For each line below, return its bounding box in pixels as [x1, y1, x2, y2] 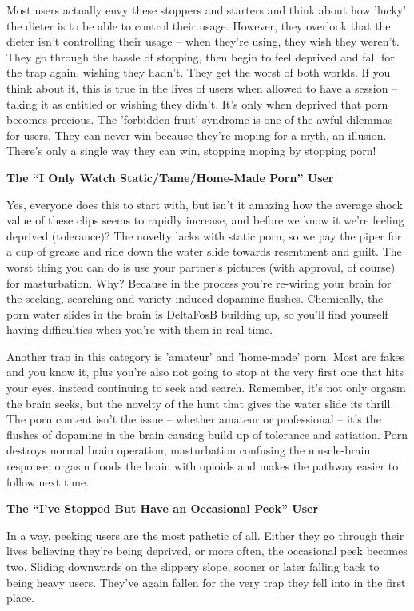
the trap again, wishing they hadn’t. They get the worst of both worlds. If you [6, 64, 391, 81]
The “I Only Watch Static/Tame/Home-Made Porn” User [6, 169, 334, 185]
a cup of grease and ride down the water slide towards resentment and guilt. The [6, 243, 402, 260]
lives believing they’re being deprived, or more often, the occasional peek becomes [6, 542, 408, 559]
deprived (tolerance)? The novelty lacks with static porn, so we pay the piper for [6, 227, 402, 244]
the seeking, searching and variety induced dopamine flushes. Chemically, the [6, 290, 384, 307]
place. [6, 589, 34, 606]
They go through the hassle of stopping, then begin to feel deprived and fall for [6, 48, 395, 65]
